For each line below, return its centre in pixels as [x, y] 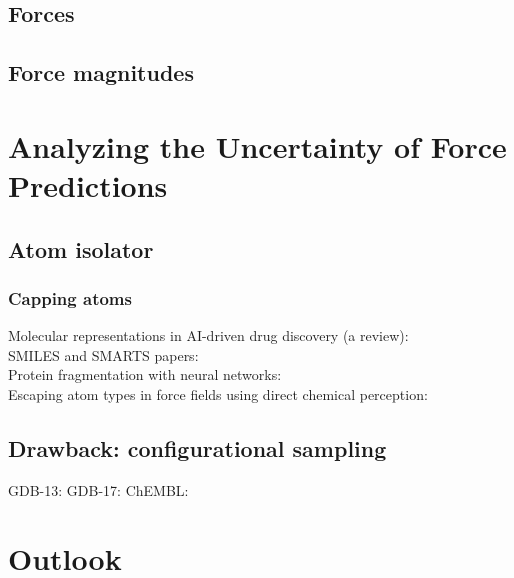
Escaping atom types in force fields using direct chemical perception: [218, 393]
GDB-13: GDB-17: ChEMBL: [98, 489]
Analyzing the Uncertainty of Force [257, 145]
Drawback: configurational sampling [197, 447]
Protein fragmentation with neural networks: [145, 374]
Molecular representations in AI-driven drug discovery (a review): [208, 335]
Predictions [88, 184]
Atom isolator [81, 248]
